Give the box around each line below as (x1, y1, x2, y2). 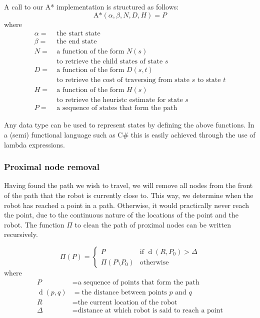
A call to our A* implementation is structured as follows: (4, 1, 179, 11)
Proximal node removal (4, 160, 99, 173)
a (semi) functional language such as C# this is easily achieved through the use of (4, 129, 255, 140)
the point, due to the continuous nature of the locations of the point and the (4, 209, 238, 220)
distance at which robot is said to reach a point (77, 306, 223, 314)
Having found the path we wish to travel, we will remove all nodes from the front (4, 180, 253, 190)
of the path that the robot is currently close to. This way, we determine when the (4, 190, 253, 200)
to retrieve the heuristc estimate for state (56, 96, 183, 104)
